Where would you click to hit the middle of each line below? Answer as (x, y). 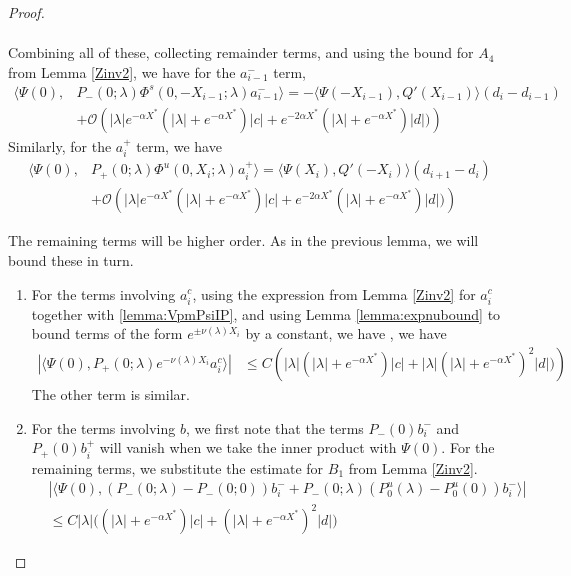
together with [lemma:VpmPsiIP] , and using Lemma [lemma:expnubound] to (266, 313)
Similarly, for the (60, 145)
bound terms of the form (107, 333)
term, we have (179, 145)
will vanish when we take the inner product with (248, 447)
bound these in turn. (71, 259)
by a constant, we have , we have (346, 333)
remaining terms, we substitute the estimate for (177, 467)
